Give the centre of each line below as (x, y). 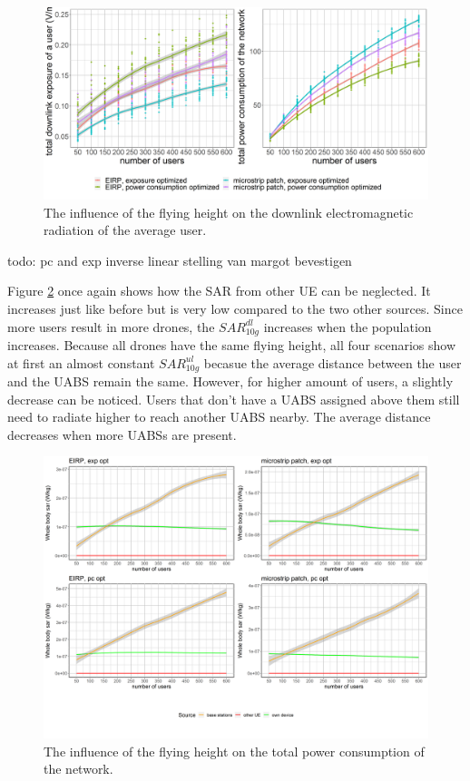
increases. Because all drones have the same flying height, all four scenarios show (232, 345)
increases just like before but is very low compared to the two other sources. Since (235, 308)
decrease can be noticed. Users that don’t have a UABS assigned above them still (234, 399)
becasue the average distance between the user (333, 362)
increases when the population (348, 326)
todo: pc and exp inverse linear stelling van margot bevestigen (180, 260)
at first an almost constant (81, 362)
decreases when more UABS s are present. (122, 434)
